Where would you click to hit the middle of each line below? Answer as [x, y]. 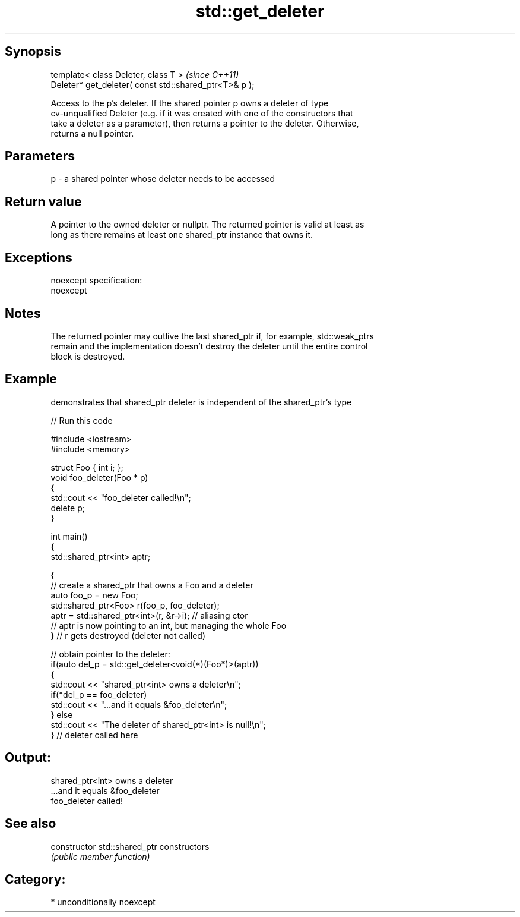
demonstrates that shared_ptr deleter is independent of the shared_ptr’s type [201, 402]
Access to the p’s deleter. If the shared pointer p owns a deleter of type [190, 103]
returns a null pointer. [92, 133]
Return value [43, 201]
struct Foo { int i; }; [87, 467]
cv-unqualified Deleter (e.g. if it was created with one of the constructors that [202, 113]
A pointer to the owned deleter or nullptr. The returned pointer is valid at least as [207, 225]
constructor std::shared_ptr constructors [130, 846]
